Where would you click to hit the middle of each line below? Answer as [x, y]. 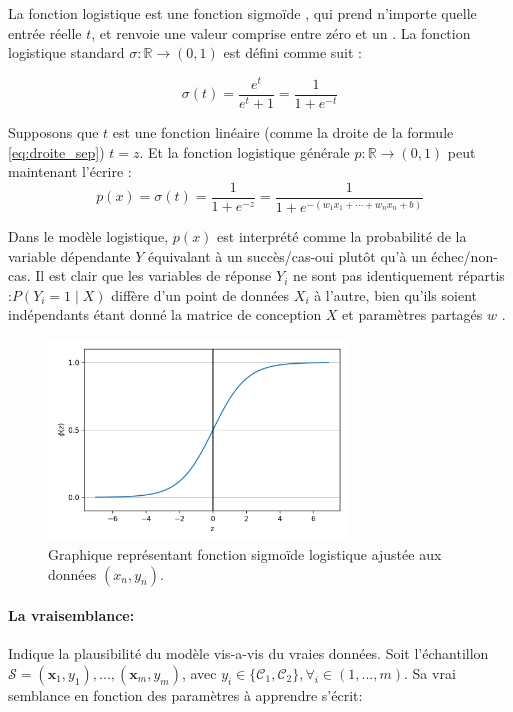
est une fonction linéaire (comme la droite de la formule [283, 131]
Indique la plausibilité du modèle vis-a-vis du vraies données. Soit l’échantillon [248, 653]
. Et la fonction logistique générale [244, 151]
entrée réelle [45, 32]
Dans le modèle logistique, [88, 236]
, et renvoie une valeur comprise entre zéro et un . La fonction [281, 32]
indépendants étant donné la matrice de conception [165, 314]
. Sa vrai [430, 673]
